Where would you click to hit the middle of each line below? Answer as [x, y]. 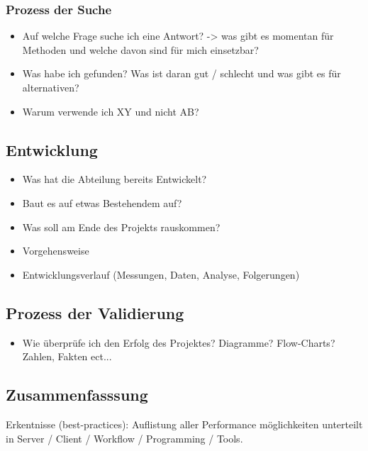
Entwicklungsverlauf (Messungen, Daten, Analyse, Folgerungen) [161, 274]
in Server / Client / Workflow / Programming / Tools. [124, 438]
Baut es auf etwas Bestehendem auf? [102, 202]
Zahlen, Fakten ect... [67, 356]
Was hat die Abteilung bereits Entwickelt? [115, 179]
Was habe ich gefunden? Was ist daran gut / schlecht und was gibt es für [182, 73]
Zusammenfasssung [77, 395]
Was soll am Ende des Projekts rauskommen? [121, 227]
